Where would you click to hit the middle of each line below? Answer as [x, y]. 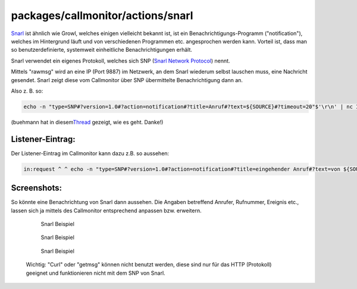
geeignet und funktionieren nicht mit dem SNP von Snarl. [96, 273]
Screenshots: [37, 188]
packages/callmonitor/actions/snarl [102, 15]
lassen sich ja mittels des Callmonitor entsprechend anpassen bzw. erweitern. [106, 211]
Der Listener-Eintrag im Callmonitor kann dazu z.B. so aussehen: [90, 153]
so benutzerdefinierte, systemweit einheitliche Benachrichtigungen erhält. [102, 50]
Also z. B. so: [27, 91]
